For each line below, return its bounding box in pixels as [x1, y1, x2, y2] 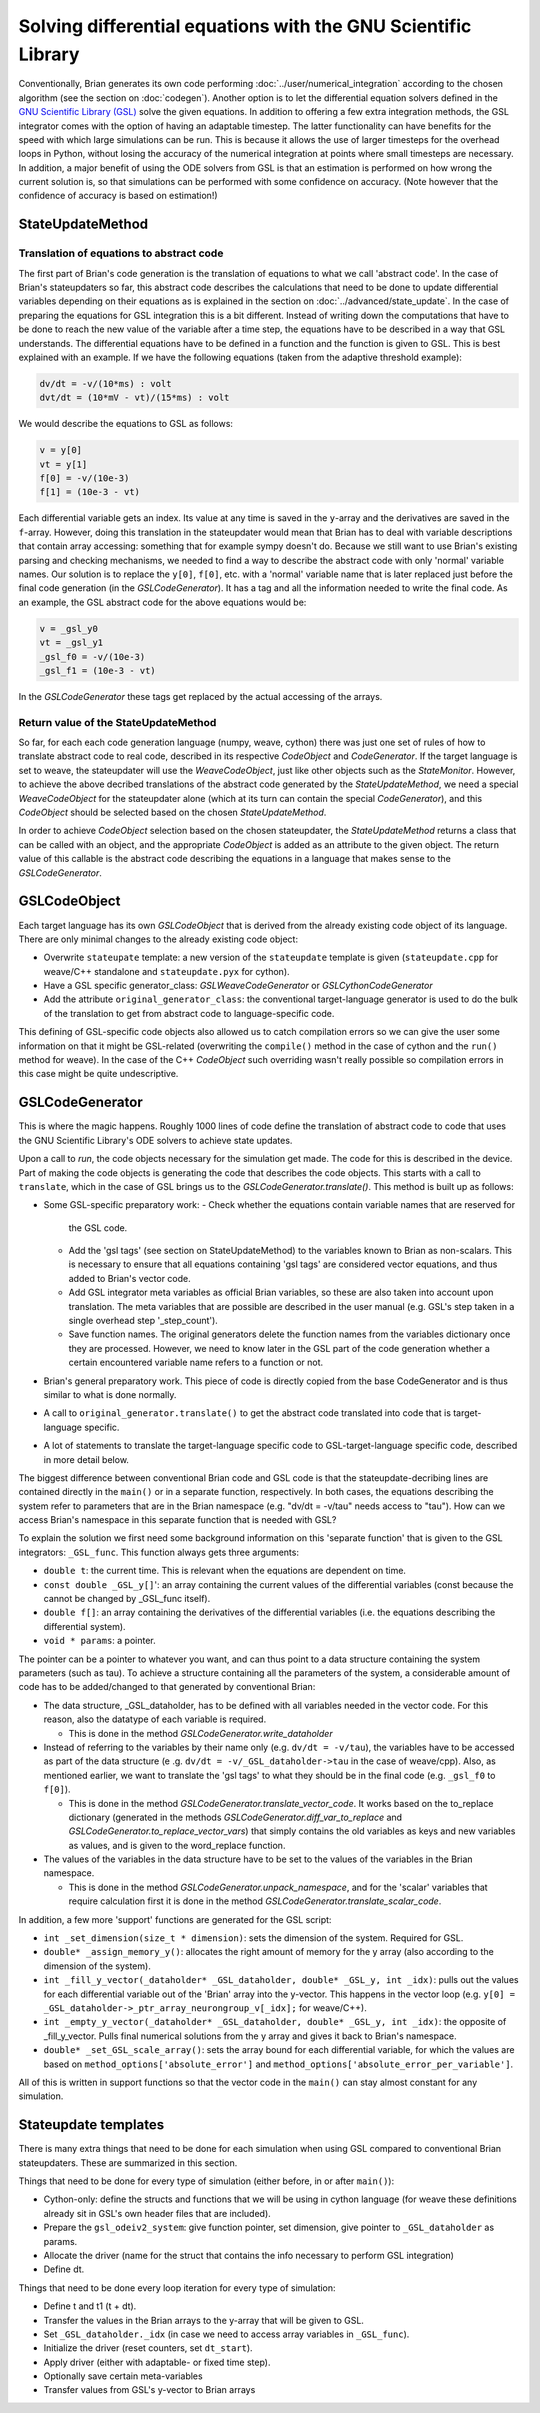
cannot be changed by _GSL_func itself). [43, 1593, 211, 1605]
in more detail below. [43, 1453, 130, 1465]
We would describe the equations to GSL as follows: [18, 418, 234, 430]
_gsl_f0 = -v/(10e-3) [39, 651, 146, 662]
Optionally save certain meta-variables [43, 2370, 204, 2382]
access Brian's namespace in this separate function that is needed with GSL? [18, 1514, 337, 1526]
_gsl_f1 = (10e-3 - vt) [39, 665, 157, 676]
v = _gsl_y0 [39, 623, 99, 634]
